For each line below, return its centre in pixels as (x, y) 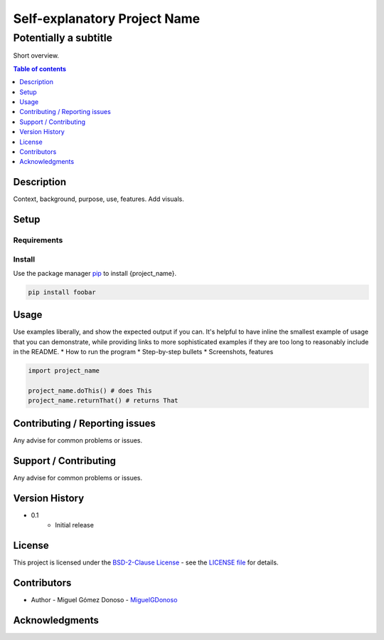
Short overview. (36, 56)
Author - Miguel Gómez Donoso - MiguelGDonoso (104, 599)
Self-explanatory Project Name (107, 19)
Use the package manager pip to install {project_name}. (95, 273)
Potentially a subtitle (63, 38)
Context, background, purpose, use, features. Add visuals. (99, 199)
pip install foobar (62, 292)
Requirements (38, 240)
